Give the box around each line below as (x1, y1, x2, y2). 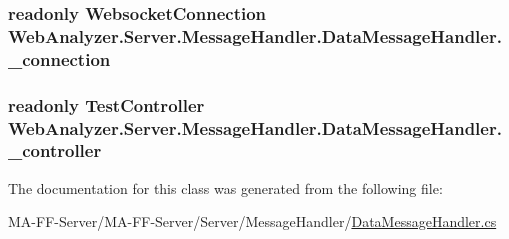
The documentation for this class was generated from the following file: (8, 177, 443, 198)
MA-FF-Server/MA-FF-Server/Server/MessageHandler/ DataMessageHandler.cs (8, 211, 497, 232)
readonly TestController (8, 92, 205, 117)
